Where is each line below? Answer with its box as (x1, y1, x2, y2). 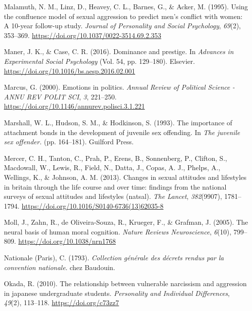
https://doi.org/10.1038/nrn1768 (18, 236, 116, 246)
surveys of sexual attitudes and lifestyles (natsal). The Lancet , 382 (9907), (4, 191, 222, 201)
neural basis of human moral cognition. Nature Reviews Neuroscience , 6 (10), (4, 226, 232, 236)
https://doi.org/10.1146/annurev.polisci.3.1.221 (4, 101, 145, 111)
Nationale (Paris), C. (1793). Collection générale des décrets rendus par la (4, 253, 224, 263)
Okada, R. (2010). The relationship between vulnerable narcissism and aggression (4, 278, 247, 289)
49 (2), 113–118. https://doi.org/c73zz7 (4, 297, 119, 308)
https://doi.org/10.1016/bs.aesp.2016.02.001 (4, 65, 135, 76)
